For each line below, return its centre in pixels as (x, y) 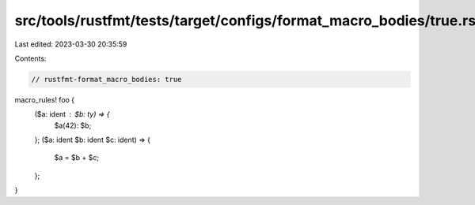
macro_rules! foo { (45, 99)
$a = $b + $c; (76, 158)
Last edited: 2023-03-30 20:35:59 (71, 44)
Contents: (30, 58)
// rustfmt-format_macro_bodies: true (106, 79)
